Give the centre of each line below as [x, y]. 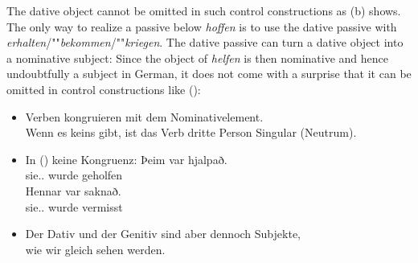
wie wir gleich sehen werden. [95, 249]
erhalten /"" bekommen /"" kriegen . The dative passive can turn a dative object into [205, 42]
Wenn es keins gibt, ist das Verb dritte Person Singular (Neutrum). [191, 132]
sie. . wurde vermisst [74, 206]
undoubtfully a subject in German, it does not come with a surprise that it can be [209, 74]
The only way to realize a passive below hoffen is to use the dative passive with [202, 26]
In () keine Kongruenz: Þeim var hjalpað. [126, 159]
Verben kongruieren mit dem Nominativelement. [144, 116]
